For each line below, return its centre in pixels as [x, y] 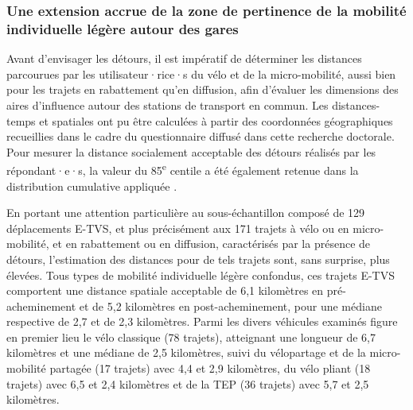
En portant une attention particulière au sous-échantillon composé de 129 [186, 213]
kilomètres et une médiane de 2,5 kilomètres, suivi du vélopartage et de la [186, 352]
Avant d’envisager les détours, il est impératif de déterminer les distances [184, 58]
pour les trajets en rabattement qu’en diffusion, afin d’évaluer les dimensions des [203, 89]
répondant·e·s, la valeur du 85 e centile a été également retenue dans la [183, 169]
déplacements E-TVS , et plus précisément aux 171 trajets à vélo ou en [178, 228]
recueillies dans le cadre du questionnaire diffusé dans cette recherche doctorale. [201, 136]
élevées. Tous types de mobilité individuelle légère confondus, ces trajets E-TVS [201, 275]
